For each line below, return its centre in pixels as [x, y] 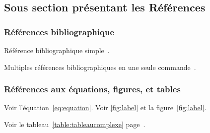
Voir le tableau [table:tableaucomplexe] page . [75, 124]
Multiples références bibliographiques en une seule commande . [100, 67]
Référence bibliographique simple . [57, 50]
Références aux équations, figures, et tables [92, 89]
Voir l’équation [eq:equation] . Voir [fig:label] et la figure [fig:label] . [105, 107]
